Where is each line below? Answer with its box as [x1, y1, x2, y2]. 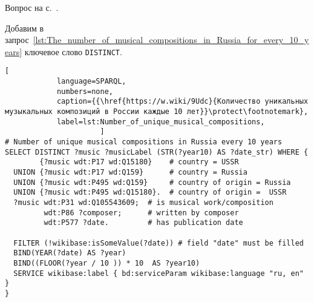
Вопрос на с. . [5, 1, 59, 13]
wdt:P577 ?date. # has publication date [44, 218, 243, 227]
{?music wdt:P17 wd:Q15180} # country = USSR [39, 158, 239, 167]
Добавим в [5, 21, 44, 34]
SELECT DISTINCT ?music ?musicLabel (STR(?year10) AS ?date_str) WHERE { [5, 147, 309, 156]
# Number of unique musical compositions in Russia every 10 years [5, 138, 283, 147]
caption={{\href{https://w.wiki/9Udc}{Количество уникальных [56, 97, 309, 106]
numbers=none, [56, 87, 113, 96]
